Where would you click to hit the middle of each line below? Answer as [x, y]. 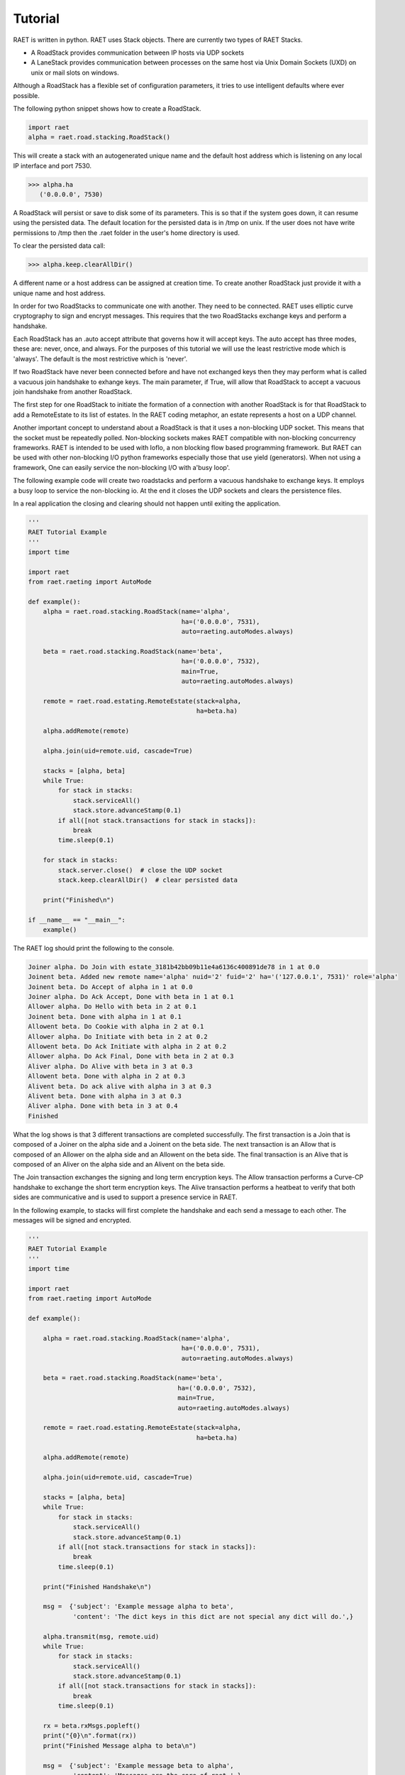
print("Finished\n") [79, 900]
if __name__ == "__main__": [77, 920]
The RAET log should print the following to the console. [94, 948]
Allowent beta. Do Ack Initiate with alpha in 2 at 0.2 [127, 1047]
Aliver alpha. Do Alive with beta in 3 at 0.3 [110, 1066]
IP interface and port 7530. [52, 165]
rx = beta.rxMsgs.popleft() [92, 1726]
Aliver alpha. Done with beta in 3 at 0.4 [103, 1106]
